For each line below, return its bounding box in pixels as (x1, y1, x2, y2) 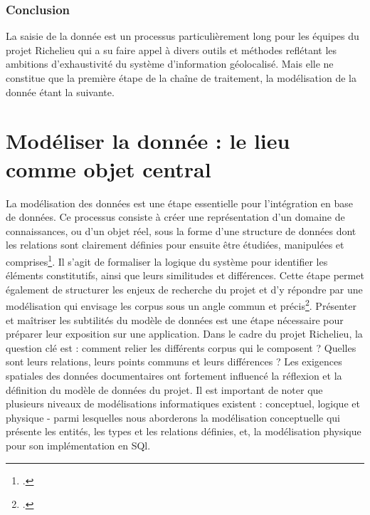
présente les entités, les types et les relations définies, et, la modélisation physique (6, 424, 361, 439)
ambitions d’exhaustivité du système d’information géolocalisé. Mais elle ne (6, 56, 334, 71)
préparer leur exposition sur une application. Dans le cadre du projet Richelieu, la (6, 326, 363, 341)
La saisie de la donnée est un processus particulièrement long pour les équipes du (6, 28, 359, 43)
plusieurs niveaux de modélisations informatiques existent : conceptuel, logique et (6, 396, 360, 411)
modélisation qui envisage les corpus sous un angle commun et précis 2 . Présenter (6, 296, 356, 313)
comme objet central (6, 154, 211, 183)
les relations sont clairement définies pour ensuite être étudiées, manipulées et (6, 237, 344, 252)
